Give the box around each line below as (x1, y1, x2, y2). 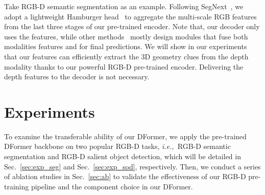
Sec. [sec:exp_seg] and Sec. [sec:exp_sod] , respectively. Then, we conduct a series (4, 161, 261, 171)
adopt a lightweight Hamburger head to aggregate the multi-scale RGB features (4, 11, 257, 21)
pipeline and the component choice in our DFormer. (31, 181, 193, 191)
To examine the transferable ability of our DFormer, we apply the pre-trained (4, 131, 247, 141)
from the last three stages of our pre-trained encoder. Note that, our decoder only (4, 21, 260, 32)
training (4, 181, 29, 191)
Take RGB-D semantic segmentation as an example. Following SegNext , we (4, 1, 244, 11)
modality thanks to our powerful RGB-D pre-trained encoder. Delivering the (4, 61, 244, 72)
